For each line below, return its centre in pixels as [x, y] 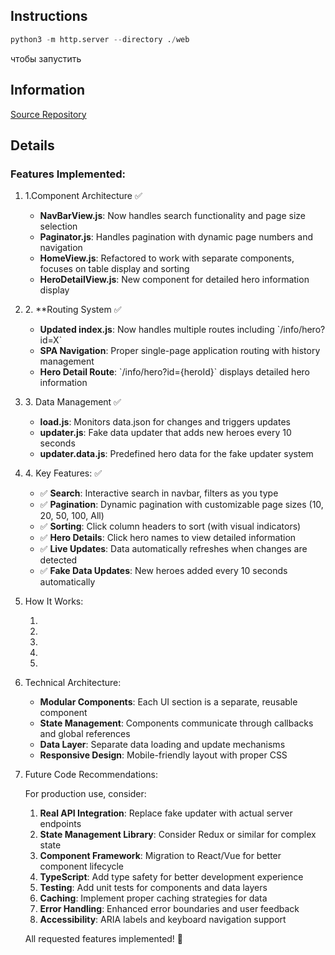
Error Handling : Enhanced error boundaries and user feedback [169, 909]
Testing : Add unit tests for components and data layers [153, 888]
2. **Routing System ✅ [73, 310]
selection [58, 226]
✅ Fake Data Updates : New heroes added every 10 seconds [163, 571]
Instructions [49, 16]
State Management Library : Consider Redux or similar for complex [178, 835]
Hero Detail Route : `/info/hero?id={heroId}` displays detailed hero [174, 372]
